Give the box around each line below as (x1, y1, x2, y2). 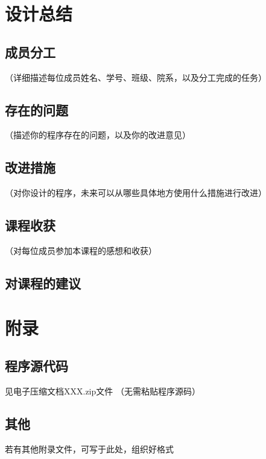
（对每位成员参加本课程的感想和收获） (5, 244, 157, 256)
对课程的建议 (5, 273, 81, 292)
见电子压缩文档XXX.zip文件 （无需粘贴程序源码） (5, 384, 200, 397)
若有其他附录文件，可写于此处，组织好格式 (5, 442, 174, 455)
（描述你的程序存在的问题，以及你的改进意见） (5, 128, 191, 141)
